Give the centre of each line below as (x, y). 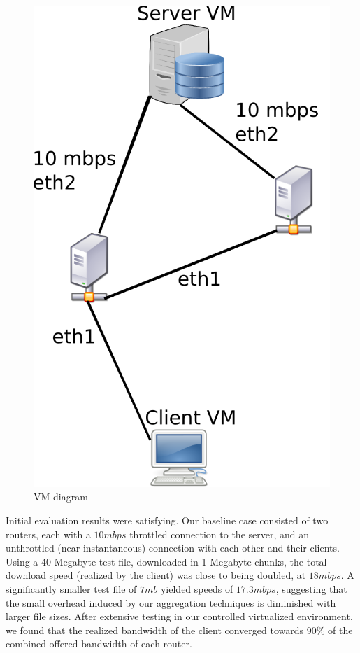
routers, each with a (48, 534)
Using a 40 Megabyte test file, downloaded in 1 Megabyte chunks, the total (166, 561)
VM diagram (61, 497)
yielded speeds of (197, 589)
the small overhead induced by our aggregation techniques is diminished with (171, 602)
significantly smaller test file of (71, 589)
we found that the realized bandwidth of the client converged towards (155, 630)
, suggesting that (311, 589)
